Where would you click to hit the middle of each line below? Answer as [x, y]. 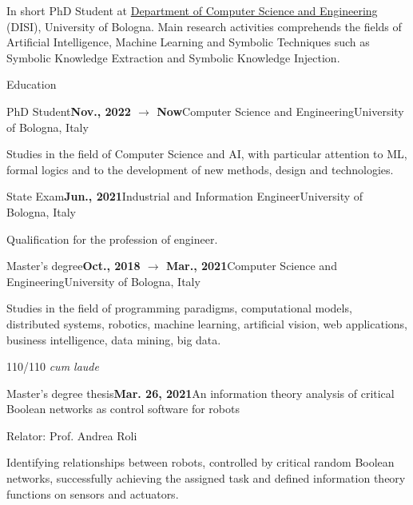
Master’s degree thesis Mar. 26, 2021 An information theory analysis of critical [201, 393]
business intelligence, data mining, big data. [114, 339]
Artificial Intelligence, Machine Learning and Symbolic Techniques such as [188, 42]
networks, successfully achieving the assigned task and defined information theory [206, 478]
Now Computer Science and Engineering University [280, 111]
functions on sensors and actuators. [93, 493]
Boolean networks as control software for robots [123, 409]
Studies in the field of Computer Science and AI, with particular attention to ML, [207, 154]
